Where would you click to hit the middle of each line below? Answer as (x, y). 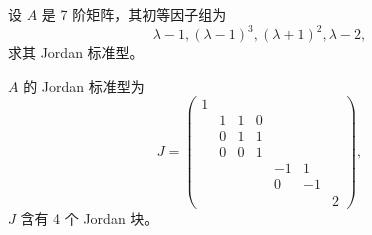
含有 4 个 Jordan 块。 (89, 217)
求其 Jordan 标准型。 (76, 52)
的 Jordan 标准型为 (84, 85)
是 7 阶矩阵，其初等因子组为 (134, 14)
